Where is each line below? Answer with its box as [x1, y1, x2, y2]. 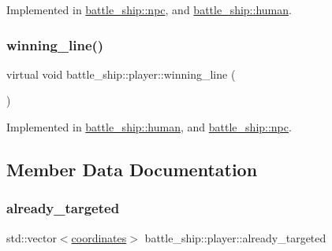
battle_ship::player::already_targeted [144, 229, 326, 245]
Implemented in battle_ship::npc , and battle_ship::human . [6, 2, 292, 17]
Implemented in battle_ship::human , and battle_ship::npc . [6, 119, 292, 135]
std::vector [6, 229, 57, 245]
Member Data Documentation [6, 157, 258, 181]
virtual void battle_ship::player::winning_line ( [6, 65, 236, 82]
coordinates [71, 229, 127, 245]
